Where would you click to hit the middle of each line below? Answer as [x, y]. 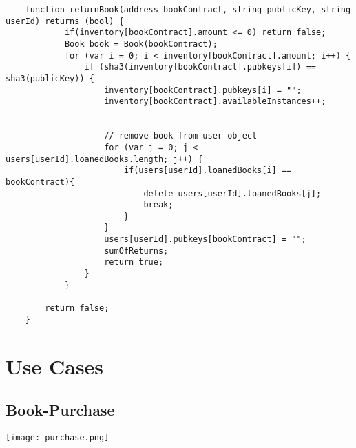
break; [158, 205]
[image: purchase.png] [57, 437]
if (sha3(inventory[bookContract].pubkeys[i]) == [200, 67]
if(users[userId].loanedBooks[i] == [208, 171]
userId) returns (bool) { [65, 21]
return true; [134, 262]
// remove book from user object [181, 136]
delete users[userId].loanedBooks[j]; [232, 193]
